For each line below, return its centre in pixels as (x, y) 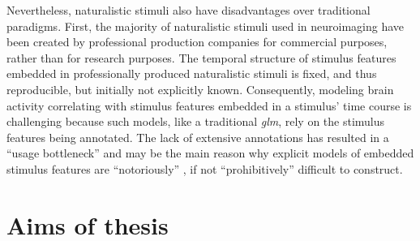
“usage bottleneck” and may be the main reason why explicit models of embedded (210, 153)
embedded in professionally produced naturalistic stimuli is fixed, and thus (192, 73)
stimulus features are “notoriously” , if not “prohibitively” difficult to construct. (205, 168)
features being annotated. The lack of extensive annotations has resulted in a (198, 137)
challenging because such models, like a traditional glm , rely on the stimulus (196, 121)
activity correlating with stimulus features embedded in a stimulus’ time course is (209, 105)
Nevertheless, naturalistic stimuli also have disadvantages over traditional (189, 10)
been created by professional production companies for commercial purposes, (197, 42)
